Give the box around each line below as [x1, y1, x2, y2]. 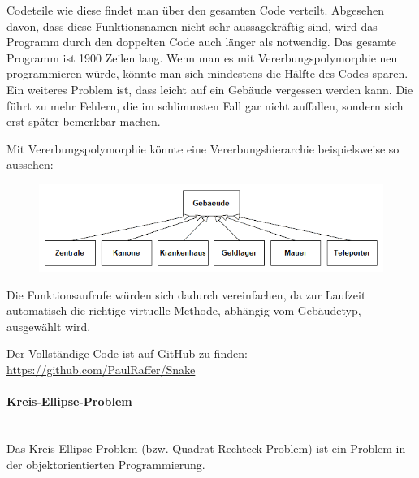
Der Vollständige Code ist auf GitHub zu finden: [6, 345, 248, 362]
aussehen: [6, 156, 54, 173]
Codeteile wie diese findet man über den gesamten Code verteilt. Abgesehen [6, 2, 384, 18]
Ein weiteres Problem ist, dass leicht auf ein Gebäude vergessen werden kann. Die [6, 80, 413, 97]
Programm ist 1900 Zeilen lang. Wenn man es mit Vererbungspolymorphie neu [6, 49, 398, 66]
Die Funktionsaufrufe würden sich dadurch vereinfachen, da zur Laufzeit [6, 286, 366, 303]
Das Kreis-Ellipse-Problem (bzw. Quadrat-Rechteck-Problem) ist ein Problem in [6, 439, 406, 456]
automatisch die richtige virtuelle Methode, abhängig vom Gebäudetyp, [6, 302, 361, 319]
